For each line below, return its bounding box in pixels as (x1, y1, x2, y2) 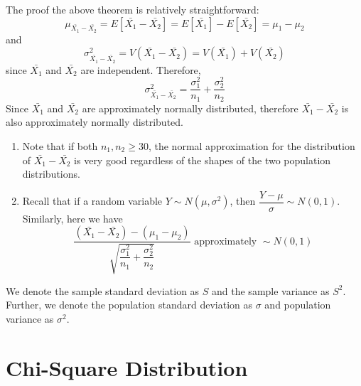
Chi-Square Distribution (6, 353, 248, 382)
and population (264, 297, 331, 312)
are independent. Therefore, (80, 62, 201, 77)
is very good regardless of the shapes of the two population (74, 152, 331, 167)
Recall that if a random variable (22, 193, 163, 208)
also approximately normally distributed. (6, 114, 183, 129)
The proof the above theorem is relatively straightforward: (6, 2, 259, 16)
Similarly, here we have (22, 210, 123, 225)
